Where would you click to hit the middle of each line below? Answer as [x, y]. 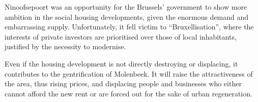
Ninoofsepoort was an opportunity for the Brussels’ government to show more [126, 7]
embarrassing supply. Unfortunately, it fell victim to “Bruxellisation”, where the [129, 27]
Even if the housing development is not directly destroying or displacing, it [121, 63]
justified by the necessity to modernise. [65, 46]
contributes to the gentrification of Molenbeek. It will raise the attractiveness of [129, 73]
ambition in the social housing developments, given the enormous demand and [127, 16]
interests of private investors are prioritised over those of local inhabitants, [121, 36]
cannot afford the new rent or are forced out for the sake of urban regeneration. [128, 93]
